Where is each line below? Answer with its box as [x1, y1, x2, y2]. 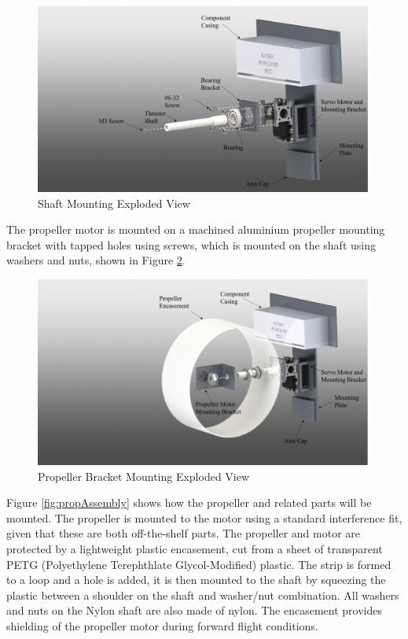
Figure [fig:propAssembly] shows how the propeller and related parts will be [6, 494, 372, 511]
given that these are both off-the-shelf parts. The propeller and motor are [6, 525, 361, 541]
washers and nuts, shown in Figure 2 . [6, 252, 186, 268]
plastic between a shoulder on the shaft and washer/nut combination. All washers [6, 586, 399, 603]
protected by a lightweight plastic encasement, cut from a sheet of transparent [6, 540, 383, 556]
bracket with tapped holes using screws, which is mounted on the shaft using [6, 236, 376, 253]
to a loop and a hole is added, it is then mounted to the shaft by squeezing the [6, 571, 386, 588]
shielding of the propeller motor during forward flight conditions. [6, 617, 318, 633]
